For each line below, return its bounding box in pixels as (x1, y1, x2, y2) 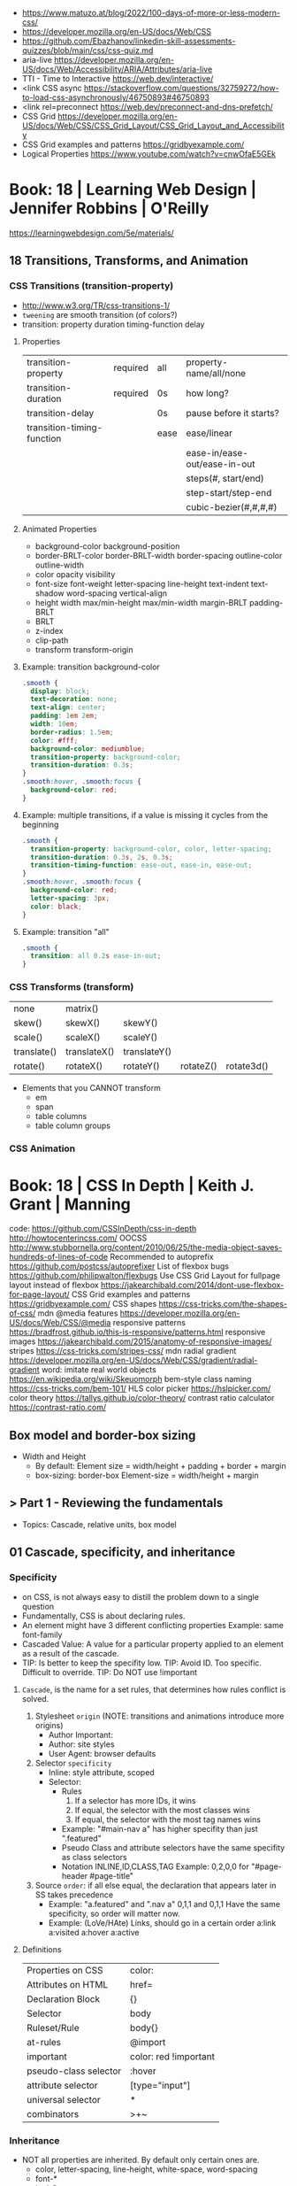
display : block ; (30, 686, 90, 696)
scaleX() (65, 1031, 101, 1044)
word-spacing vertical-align (65, 588, 168, 599)
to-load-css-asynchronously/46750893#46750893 (21, 92, 210, 103)
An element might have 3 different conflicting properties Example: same (21, 1619, 285, 1630)
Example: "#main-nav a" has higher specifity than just (61, 1823, 258, 1834)
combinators (26, 2107, 80, 2120)
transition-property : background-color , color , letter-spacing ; (30, 845, 272, 854)
